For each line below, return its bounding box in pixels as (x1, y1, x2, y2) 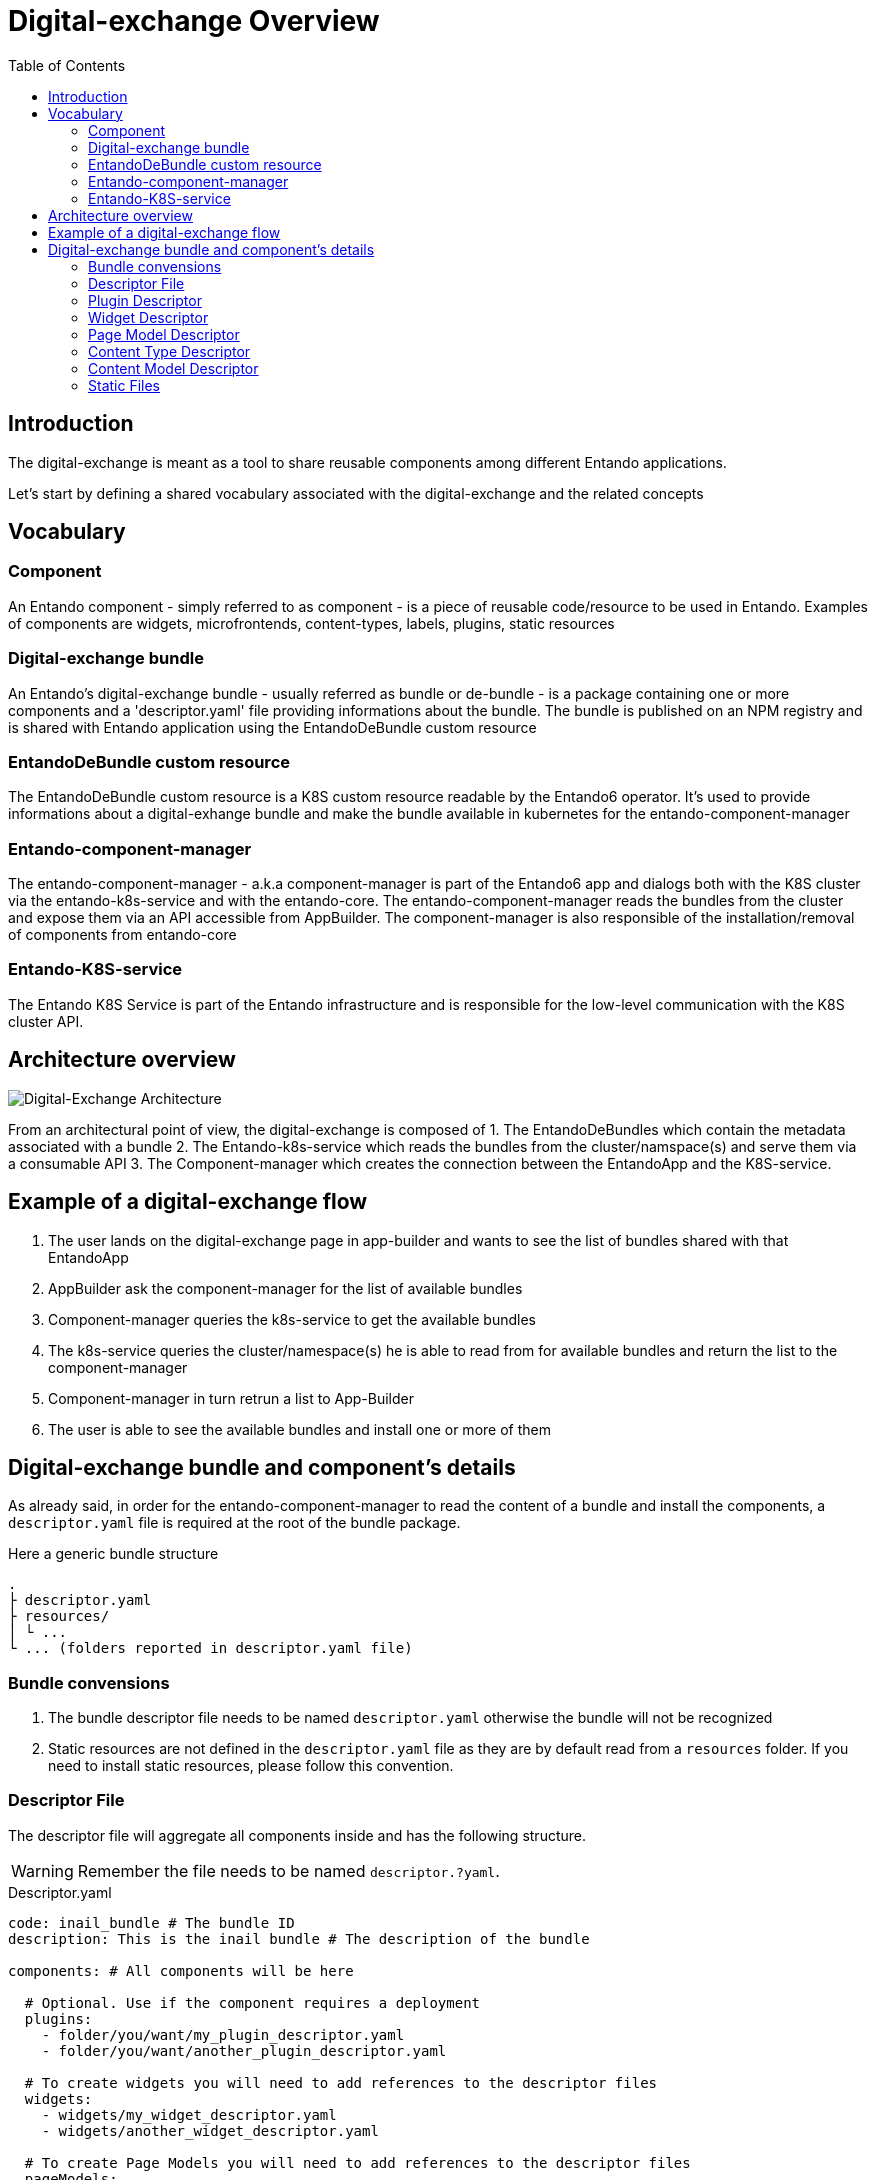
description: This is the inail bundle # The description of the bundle (8, 1930, 590, 1947)
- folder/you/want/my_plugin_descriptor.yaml (41, 2026, 405, 2043)
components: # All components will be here (8, 1962, 354, 1979)
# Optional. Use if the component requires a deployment (24, 1994, 481, 2011)
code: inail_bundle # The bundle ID (8, 1914, 295, 1931)
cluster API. (8, 1012, 84, 1030)
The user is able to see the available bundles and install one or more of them (48, 1420, 551, 1438)
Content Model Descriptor (88, 359, 259, 377)
